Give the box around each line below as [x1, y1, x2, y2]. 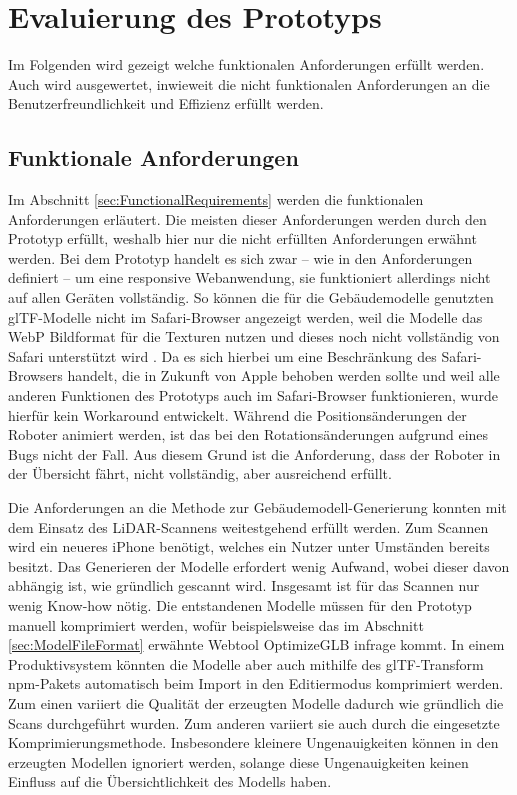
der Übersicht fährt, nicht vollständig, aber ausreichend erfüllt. [8, 463, 392, 484]
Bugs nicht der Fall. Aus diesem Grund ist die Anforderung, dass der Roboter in [8, 443, 501, 464]
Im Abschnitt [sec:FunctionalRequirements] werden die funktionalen [8, 189, 424, 210]
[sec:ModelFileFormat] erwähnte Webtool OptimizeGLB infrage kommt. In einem [8, 634, 505, 655]
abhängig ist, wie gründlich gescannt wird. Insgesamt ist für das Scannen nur [8, 575, 480, 596]
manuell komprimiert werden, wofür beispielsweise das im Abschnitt [8, 614, 424, 635]
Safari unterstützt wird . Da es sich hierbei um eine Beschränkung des [8, 345, 437, 366]
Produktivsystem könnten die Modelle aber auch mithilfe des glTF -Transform [8, 653, 484, 674]
